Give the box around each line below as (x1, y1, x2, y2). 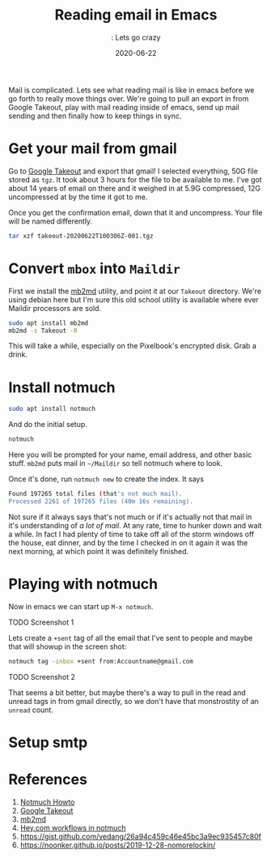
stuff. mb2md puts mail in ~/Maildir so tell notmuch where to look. (8, 459, 223, 468)
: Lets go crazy (111, 32, 161, 42)
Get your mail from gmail (8, 139, 178, 158)
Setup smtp (8, 733, 88, 751)
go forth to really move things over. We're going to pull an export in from (8, 93, 249, 103)
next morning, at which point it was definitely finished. (8, 546, 189, 556)
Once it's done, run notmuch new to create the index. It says (8, 474, 205, 484)
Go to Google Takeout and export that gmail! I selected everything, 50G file (8, 166, 259, 176)
